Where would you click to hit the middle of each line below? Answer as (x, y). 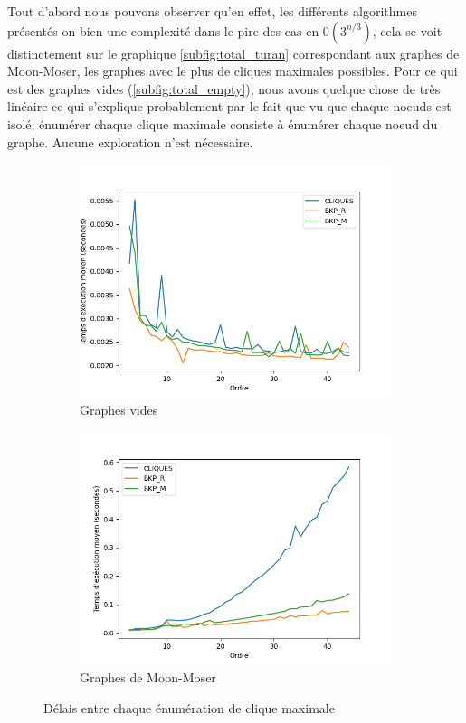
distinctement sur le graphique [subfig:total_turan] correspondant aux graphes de (233, 53)
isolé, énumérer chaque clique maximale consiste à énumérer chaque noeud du (223, 123)
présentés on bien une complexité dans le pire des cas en (163, 30)
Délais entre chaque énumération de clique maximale (189, 707)
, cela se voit (407, 30)
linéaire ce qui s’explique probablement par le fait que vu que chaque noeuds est (229, 106)
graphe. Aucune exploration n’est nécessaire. (130, 141)
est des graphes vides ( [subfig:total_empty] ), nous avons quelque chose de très (224, 88)
